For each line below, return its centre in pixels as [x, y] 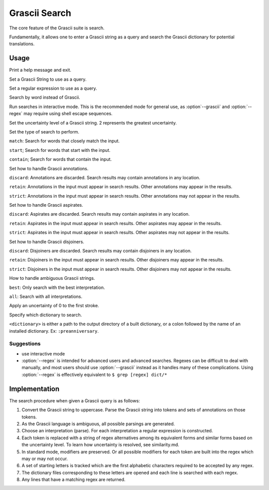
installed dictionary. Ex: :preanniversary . [54, 331]
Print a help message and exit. [40, 70]
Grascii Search [40, 13]
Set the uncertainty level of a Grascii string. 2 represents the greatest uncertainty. [93, 122]
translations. [22, 44]
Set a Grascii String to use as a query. [48, 79]
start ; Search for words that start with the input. [60, 150]
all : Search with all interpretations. [46, 297]
